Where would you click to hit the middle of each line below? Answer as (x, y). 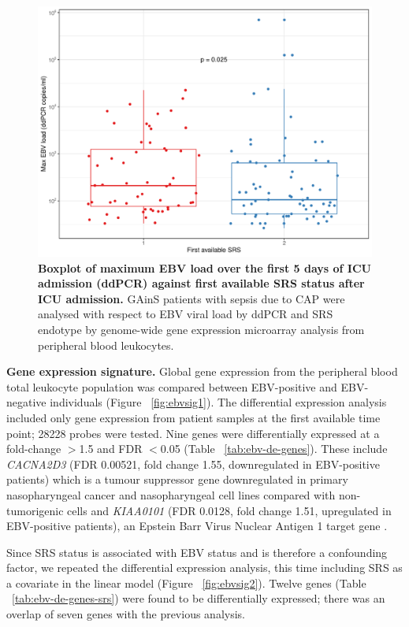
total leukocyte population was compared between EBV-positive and (172, 386)
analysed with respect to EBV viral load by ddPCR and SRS (186, 314)
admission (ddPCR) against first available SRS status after (201, 283)
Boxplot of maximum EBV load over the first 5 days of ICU (204, 267)
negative (26, 402)
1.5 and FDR (111, 449)
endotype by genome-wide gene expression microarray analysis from (201, 329)
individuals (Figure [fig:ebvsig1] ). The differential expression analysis (218, 402)
